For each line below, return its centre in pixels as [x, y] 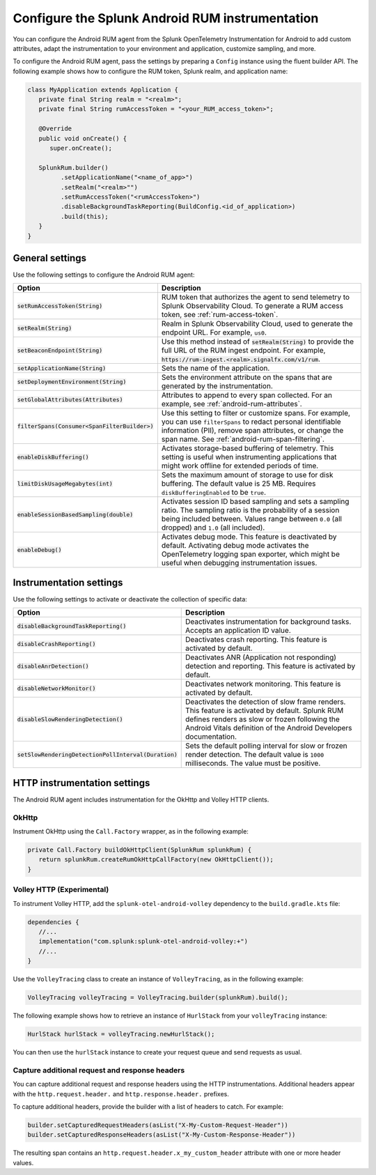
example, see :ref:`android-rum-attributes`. [232, 404]
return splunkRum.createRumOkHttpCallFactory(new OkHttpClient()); [156, 860]
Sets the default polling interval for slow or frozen [266, 746]
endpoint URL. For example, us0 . [214, 332]
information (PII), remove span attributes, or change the [252, 431]
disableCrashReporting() [56, 644]
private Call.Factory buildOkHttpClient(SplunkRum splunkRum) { [140, 850]
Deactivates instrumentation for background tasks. [268, 622]
